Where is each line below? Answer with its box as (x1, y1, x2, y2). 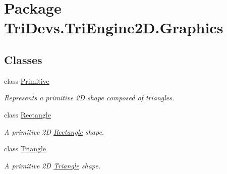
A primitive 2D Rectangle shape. (4, 126, 104, 137)
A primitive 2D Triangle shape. (4, 160, 100, 170)
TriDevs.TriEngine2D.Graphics (4, 17, 223, 38)
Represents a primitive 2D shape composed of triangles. (4, 92, 175, 103)
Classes (4, 51, 42, 67)
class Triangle (4, 143, 46, 154)
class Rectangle (4, 109, 51, 120)
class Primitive (4, 75, 49, 86)
